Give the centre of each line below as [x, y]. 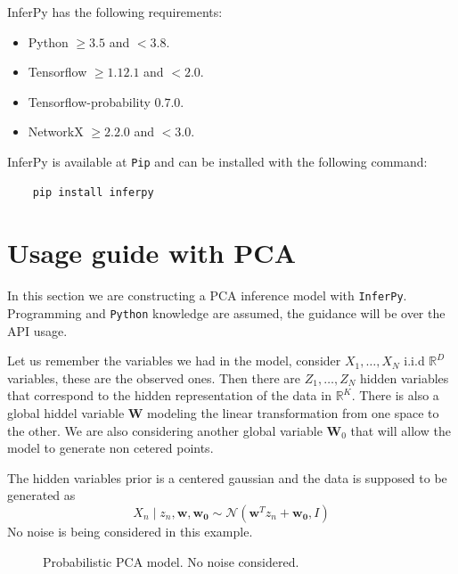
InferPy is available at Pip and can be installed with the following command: [217, 161]
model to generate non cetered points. [110, 448]
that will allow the [401, 430]
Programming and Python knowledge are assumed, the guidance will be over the [226, 313]
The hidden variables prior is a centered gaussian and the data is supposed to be [227, 477]
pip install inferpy [93, 192]
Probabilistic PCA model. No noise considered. [171, 561]
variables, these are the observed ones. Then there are [154, 377]
